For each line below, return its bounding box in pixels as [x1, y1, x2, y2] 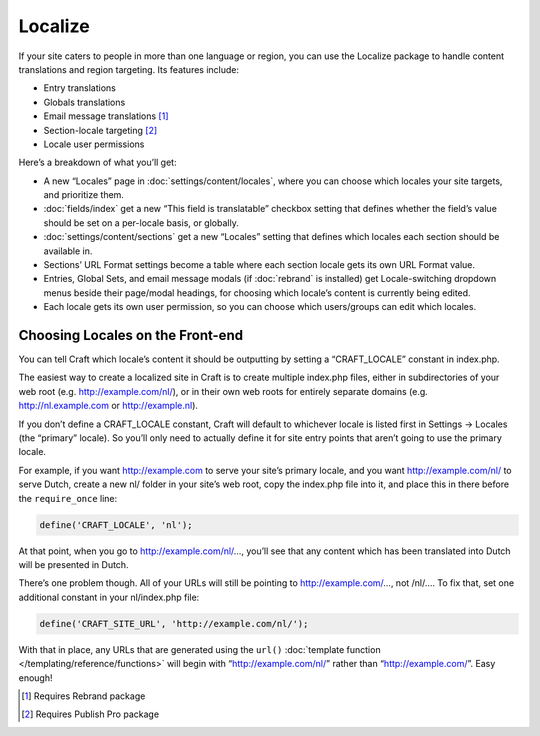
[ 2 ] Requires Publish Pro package [21, 708, 160, 720]
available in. [43, 245, 93, 257]
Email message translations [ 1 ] [43, 110, 169, 122]
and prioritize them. [43, 189, 125, 201]
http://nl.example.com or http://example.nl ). [18, 400, 199, 412]
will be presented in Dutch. [18, 558, 129, 570]
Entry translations [43, 82, 117, 94]
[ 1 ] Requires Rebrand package [21, 690, 146, 702]
